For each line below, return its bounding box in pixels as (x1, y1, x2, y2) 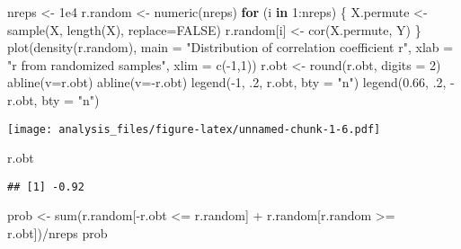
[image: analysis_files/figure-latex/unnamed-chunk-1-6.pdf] (7, 122, 381, 136)
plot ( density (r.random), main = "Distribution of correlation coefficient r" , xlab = (7, 38, 454, 57)
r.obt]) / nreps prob (7, 224, 108, 243)
